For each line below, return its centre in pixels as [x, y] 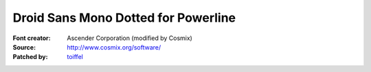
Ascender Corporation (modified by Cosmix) [130, 38]
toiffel [75, 57]
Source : [24, 47]
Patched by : [30, 57]
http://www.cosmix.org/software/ [114, 47]
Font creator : [32, 38]
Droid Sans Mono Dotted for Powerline [124, 18]
